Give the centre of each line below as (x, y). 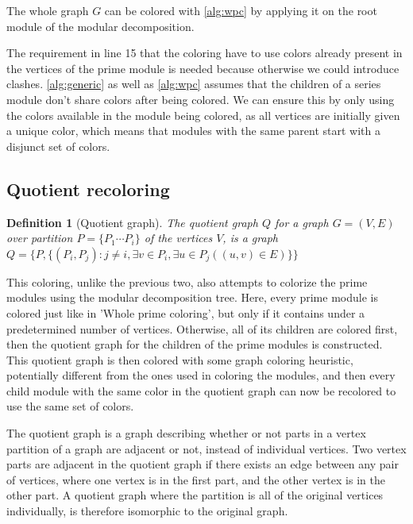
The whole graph (48, 10)
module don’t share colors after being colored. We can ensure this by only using (201, 99)
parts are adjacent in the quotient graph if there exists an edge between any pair (203, 464)
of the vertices (178, 238)
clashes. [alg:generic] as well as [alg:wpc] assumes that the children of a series (194, 84)
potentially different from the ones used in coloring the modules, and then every (201, 375)
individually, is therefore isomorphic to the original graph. (147, 511)
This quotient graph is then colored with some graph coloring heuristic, (180, 359)
